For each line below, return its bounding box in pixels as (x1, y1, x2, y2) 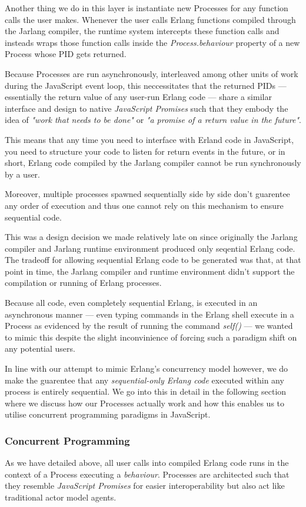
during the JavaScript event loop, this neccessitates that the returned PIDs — (5, 79, 287, 91)
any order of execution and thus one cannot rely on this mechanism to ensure (5, 199, 284, 211)
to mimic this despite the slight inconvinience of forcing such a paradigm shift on (5, 331, 297, 343)
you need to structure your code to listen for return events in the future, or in (5, 145, 285, 157)
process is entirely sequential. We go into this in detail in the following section (5, 385, 287, 398)
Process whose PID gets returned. (5, 48, 127, 60)
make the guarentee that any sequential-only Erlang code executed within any (5, 373, 284, 386)
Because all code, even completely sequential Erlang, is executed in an (5, 296, 258, 309)
